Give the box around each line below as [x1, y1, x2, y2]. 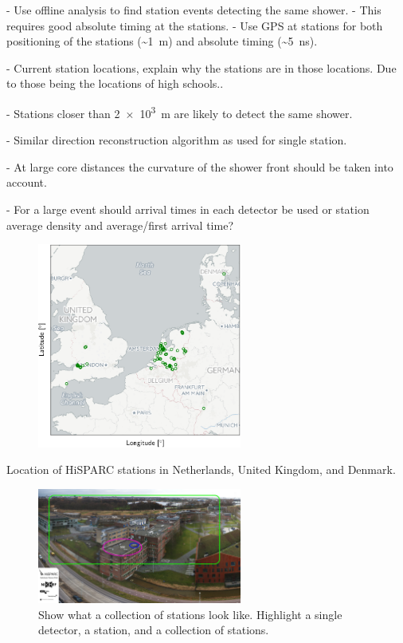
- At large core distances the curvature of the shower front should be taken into [6, 158, 393, 175]
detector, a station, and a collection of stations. [38, 621, 269, 638]
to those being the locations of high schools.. [6, 75, 224, 92]
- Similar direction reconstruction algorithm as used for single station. [6, 132, 347, 148]
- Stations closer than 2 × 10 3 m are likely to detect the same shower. [6, 102, 353, 121]
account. [6, 174, 47, 191]
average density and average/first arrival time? [6, 216, 233, 233]
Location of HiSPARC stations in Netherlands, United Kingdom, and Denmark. [6, 461, 396, 478]
